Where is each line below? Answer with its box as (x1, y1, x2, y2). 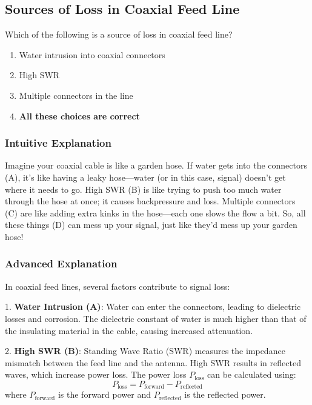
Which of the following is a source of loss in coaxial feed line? (5, 28, 233, 41)
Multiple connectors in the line (19, 89, 133, 101)
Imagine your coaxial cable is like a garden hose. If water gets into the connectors (5, 159, 307, 172)
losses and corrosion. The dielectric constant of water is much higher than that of (5, 312, 307, 324)
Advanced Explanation (5, 256, 118, 271)
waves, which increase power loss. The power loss (5, 368, 187, 381)
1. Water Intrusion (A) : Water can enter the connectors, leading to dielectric (5, 300, 301, 313)
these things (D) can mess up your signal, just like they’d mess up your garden (5, 218, 297, 231)
